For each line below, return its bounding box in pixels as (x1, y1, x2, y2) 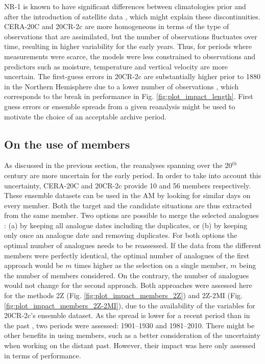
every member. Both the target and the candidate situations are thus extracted (4, 200, 252, 210)
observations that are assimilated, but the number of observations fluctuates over (4, 31, 257, 41)
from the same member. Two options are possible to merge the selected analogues (4, 210, 259, 221)
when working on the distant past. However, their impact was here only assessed (4, 340, 256, 351)
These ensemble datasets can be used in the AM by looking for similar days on (4, 190, 251, 201)
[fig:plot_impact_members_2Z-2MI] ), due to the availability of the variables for (4, 300, 255, 310)
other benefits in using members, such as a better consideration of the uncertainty (4, 330, 260, 341)
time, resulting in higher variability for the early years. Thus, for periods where (4, 41, 252, 52)
